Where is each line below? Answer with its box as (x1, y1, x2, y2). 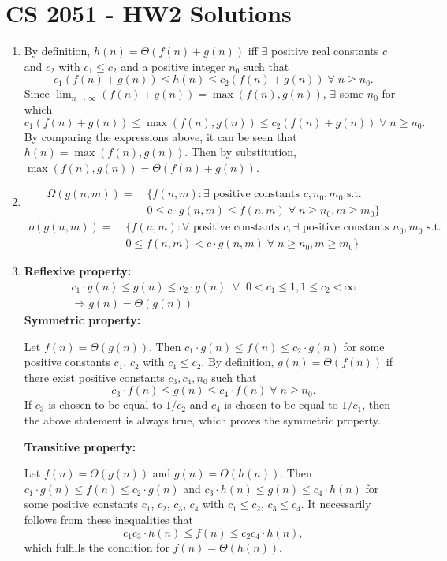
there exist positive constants (24, 368, 165, 385)
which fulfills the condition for (24, 538, 169, 555)
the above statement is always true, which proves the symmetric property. (24, 412, 381, 428)
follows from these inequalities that (24, 511, 193, 527)
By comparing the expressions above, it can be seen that (24, 128, 297, 144)
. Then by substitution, (184, 144, 296, 160)
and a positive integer (121, 58, 225, 74)
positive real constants (270, 43, 379, 59)
